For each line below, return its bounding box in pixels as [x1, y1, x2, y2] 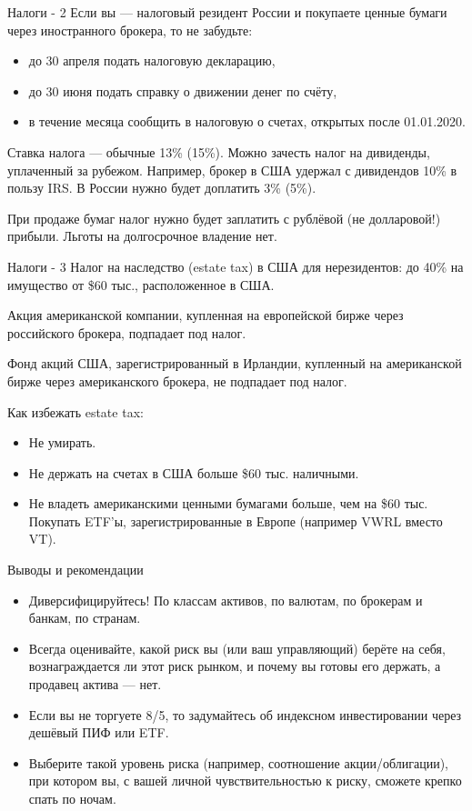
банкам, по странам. [28, 608, 141, 627]
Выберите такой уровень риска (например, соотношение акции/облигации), [28, 753, 448, 772]
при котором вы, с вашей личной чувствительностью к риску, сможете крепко [28, 771, 462, 790]
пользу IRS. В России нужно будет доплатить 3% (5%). [7, 178, 316, 197]
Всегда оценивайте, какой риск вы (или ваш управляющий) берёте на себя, [28, 638, 446, 657]
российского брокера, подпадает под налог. [7, 323, 246, 342]
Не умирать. [28, 433, 96, 452]
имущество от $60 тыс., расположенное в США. [7, 275, 275, 294]
